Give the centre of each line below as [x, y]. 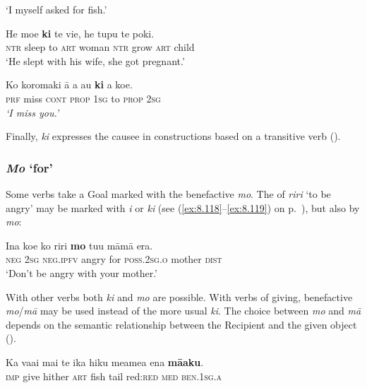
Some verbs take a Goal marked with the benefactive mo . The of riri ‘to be [168, 193]
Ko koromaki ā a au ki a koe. [69, 84]
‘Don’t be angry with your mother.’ [82, 272]
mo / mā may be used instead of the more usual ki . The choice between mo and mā [183, 311]
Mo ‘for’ [29, 167]
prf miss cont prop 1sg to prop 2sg [83, 98]
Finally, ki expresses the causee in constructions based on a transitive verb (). [173, 136]
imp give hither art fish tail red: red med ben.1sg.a [114, 376]
